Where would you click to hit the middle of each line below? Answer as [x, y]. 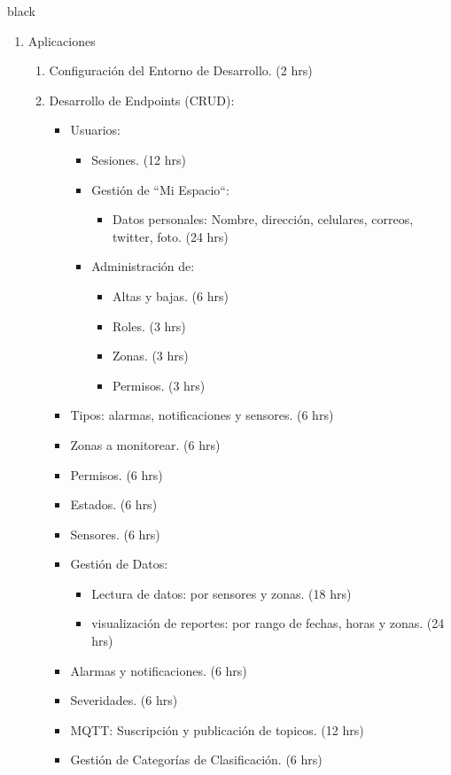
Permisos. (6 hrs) [117, 474]
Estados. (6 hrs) [114, 504]
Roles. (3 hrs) [149, 325]
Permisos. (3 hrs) [159, 385]
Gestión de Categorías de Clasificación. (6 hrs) [196, 759]
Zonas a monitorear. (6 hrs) [145, 444]
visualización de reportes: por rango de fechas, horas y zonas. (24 [268, 623]
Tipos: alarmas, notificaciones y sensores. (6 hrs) [202, 415]
